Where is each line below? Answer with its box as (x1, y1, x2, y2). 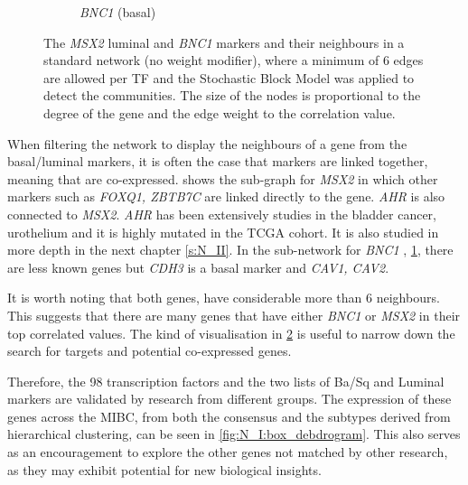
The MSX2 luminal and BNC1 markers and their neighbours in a (43, 33, 405, 51)
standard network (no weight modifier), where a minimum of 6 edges (43, 51, 424, 70)
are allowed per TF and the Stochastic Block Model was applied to (43, 68, 415, 87)
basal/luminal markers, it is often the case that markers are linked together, (7, 152, 428, 171)
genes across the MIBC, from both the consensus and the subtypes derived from (7, 406, 451, 425)
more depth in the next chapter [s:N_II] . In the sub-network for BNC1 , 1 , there (7, 240, 454, 259)
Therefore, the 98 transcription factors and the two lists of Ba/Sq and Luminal (7, 371, 445, 390)
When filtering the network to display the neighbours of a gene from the (7, 134, 407, 153)
